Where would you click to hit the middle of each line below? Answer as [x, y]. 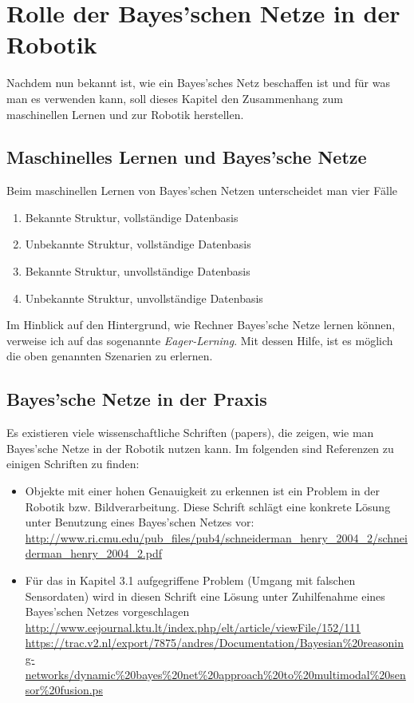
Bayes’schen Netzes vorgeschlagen [107, 612]
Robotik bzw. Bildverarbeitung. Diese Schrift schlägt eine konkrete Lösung [208, 506]
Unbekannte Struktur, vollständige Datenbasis [138, 244]
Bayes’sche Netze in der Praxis [137, 399]
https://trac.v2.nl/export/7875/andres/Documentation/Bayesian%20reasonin [214, 643]
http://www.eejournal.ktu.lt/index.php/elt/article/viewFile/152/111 [193, 627]
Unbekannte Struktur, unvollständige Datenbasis [144, 298]
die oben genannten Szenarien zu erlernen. [110, 356]
